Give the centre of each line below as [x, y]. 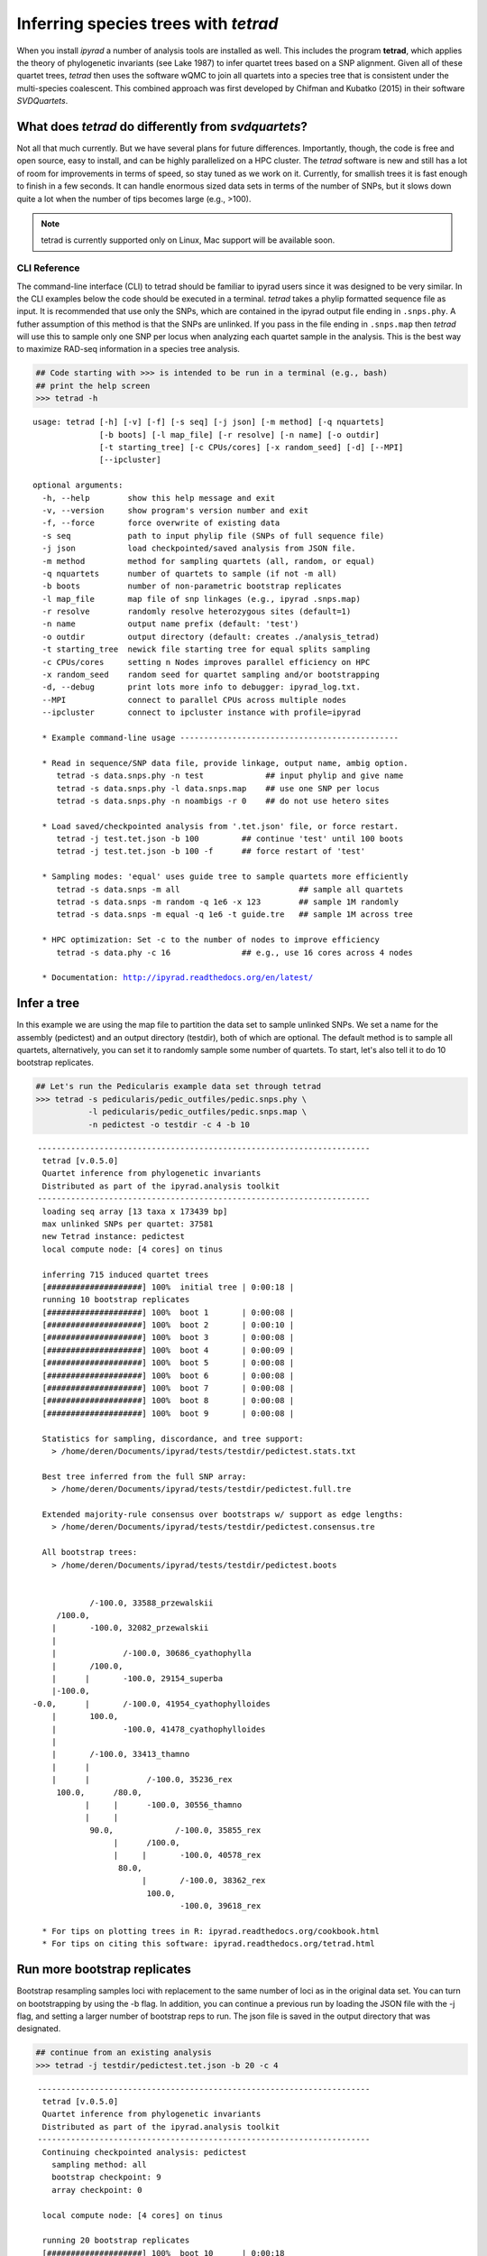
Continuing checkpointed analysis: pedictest [144, 2152]
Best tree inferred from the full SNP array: [144, 1476]
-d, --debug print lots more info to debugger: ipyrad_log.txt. [201, 687]
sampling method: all [99, 2164]
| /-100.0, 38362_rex [203, 1881]
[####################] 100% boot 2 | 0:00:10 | [168, 1325]
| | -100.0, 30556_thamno [163, 1804]
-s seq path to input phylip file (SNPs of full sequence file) [213, 536]
